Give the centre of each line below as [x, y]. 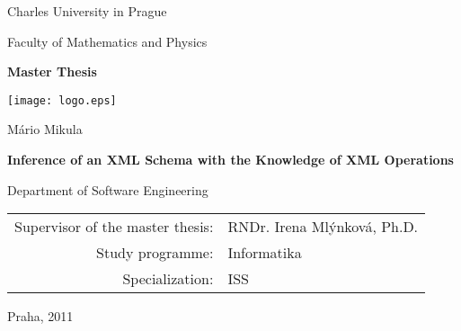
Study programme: [155, 253]
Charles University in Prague [87, 11]
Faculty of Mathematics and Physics [107, 41]
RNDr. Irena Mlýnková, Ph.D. [323, 227]
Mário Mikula [45, 129]
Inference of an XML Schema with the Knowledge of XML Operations [230, 160]
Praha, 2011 [40, 316]
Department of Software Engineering [108, 189]
